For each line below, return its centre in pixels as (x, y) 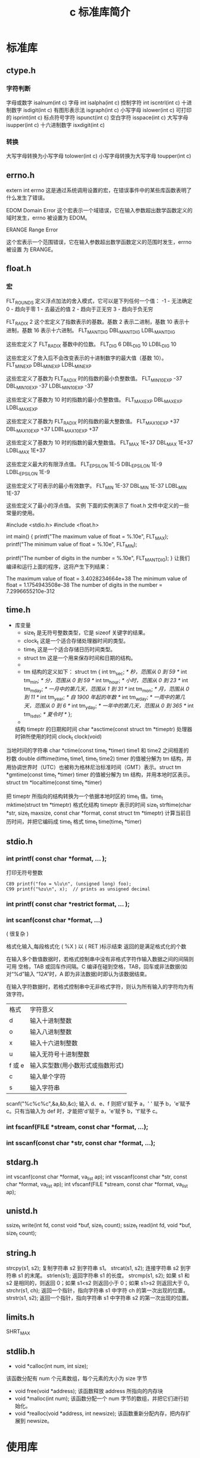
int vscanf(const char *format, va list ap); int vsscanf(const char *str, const (97, 1177)
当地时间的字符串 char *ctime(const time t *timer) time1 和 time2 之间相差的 (98, 751)
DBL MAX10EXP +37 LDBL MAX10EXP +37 (52, 430)
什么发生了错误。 (27, 197)
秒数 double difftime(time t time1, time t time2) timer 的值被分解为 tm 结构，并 (99, 759)
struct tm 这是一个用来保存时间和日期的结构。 (80, 658)
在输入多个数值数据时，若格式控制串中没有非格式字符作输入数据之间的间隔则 (100, 959)
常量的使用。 (22, 513)
